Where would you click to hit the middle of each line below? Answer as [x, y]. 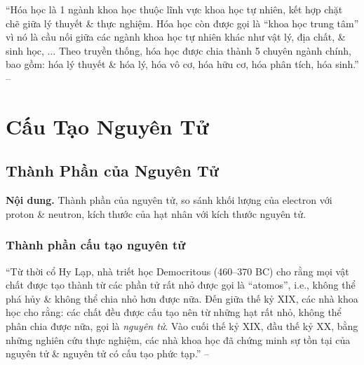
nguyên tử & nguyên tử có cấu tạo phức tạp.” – [108, 353]
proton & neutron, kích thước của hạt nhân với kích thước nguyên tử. [156, 213]
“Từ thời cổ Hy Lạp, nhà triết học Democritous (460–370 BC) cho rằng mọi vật [177, 271]
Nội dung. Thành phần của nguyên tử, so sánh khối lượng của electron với [169, 200]
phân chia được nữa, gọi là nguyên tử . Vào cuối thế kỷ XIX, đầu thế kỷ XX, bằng [182, 325]
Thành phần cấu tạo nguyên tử [96, 245]
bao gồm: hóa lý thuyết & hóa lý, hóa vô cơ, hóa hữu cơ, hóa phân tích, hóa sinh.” [182, 64]
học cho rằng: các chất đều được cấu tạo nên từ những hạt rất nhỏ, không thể [174, 312]
